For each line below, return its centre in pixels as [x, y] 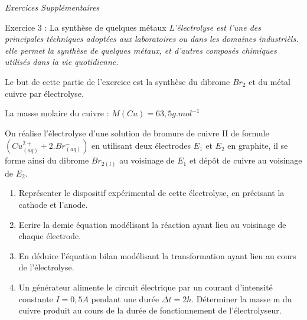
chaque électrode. [50, 236]
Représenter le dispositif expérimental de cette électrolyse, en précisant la [151, 193]
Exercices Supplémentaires [52, 7]
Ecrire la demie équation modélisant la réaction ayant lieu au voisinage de [152, 224]
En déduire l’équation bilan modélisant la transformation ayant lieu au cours [157, 255]
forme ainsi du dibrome [47, 160]
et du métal [270, 81]
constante [36, 298]
